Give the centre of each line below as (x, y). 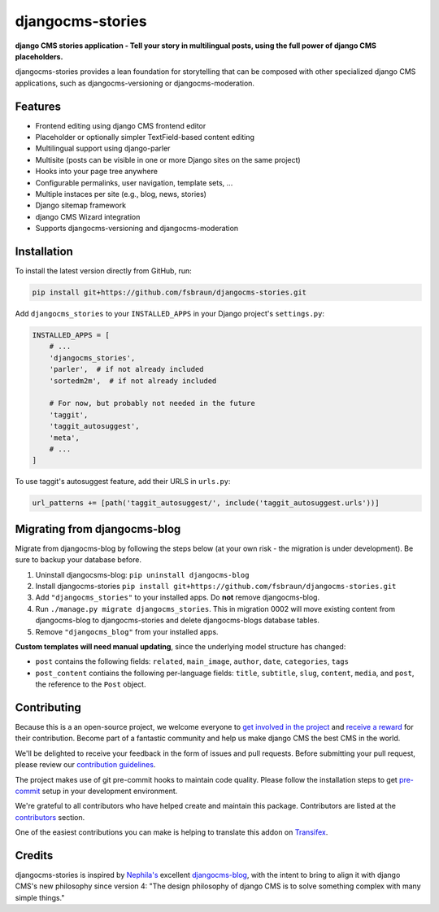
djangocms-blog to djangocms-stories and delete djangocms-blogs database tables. (178, 620)
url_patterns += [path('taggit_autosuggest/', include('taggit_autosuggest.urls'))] (206, 503)
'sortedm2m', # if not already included (133, 381)
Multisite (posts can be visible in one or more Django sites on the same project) (168, 159)
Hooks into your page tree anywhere (97, 172)
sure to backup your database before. (78, 560)
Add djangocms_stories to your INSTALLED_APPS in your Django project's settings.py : (170, 314)
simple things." (40, 897)
